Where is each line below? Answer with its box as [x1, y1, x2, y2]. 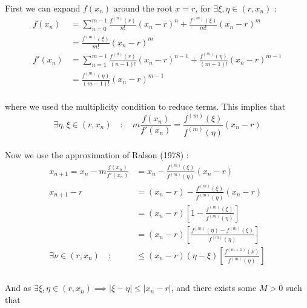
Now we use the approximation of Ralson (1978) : [5, 149, 189, 161]
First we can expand [5, 2, 81, 14]
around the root [113, 2, 173, 14]
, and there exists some [171, 281, 257, 294]
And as [5, 281, 31, 294]
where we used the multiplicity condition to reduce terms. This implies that [5, 100, 286, 113]
